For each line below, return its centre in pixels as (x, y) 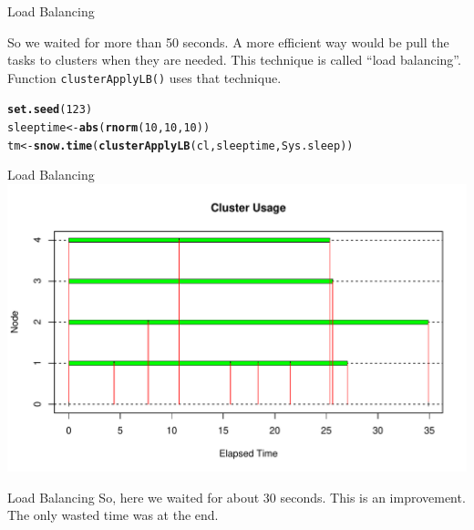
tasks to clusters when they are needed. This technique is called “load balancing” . (234, 60)
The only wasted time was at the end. (113, 515)
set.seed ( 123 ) (50, 110)
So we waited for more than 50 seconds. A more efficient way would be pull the (228, 42)
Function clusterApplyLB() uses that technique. (144, 77)
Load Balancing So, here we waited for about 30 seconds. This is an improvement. (237, 497)
